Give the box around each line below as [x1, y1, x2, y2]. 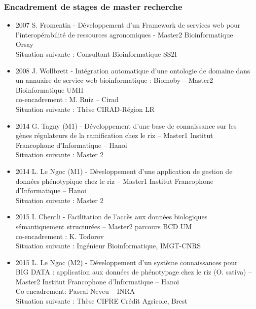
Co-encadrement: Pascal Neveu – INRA [15, 286, 135, 296]
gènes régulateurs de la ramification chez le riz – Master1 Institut [15, 130, 213, 140]
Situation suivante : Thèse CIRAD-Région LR [15, 103, 155, 114]
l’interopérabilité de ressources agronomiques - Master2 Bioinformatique [15, 29, 233, 39]
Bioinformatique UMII [15, 84, 83, 95]
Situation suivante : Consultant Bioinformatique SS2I [15, 49, 177, 59]
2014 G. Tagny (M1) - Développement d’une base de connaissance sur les [15, 120, 237, 131]
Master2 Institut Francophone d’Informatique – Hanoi [15, 276, 179, 286]
